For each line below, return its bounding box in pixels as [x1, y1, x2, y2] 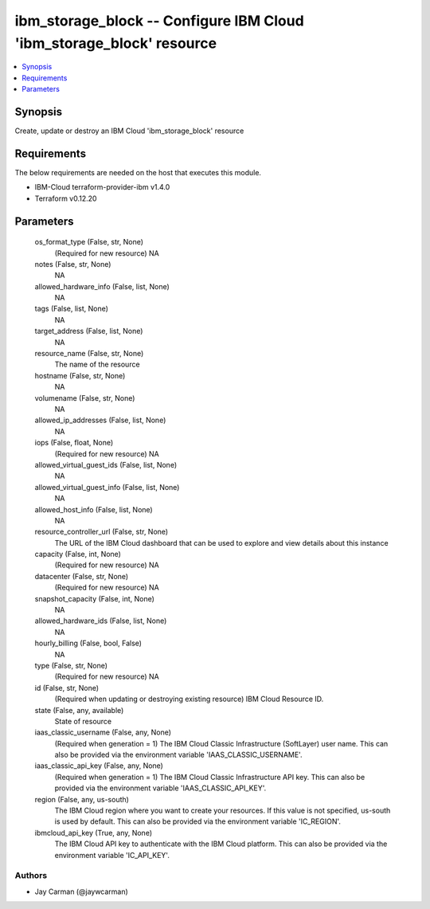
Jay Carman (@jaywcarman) [34, 887, 129, 896]
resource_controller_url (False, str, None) [34, 527, 169, 537]
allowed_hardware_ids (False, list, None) [34, 616, 167, 625]
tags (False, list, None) [34, 304, 109, 314]
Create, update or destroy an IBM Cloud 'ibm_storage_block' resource [14, 126, 244, 135]
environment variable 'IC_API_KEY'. [54, 850, 170, 860]
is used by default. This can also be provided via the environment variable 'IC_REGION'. [54, 817, 342, 826]
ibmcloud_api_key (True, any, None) [34, 828, 153, 837]
